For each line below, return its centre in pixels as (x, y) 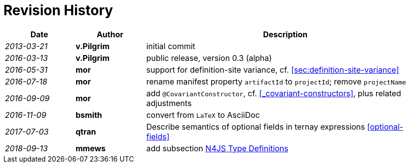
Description (285, 34)
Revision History (58, 10)
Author (110, 34)
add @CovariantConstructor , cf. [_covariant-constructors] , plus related (273, 93)
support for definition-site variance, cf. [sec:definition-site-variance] (273, 70)
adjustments (169, 103)
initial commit (171, 46)
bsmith (89, 115)
